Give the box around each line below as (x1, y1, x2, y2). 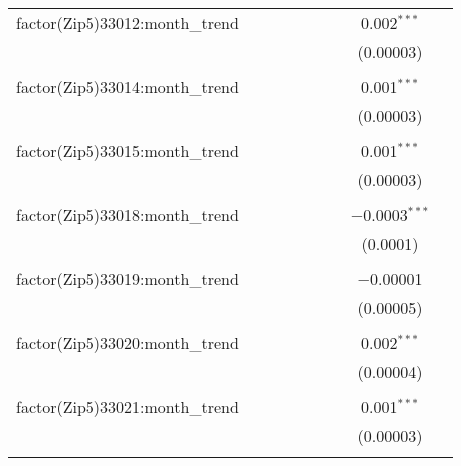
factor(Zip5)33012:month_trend (16, 11, 239, 34)
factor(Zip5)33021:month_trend (16, 395, 239, 418)
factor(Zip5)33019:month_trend (16, 267, 239, 290)
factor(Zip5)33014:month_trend (16, 75, 239, 98)
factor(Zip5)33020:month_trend (16, 331, 239, 354)
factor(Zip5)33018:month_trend (16, 203, 239, 226)
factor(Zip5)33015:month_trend (16, 139, 239, 162)
